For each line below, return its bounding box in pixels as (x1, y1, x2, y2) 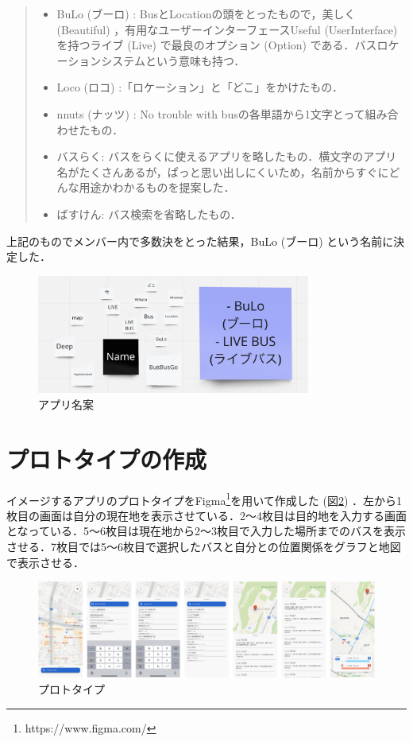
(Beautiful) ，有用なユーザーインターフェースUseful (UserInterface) (56, 21, 398, 37)
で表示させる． (6, 554, 84, 570)
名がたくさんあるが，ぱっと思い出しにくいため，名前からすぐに (56, 163, 389, 180)
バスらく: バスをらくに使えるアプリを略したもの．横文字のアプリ (56, 148, 397, 165)
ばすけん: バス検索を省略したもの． (56, 205, 241, 222)
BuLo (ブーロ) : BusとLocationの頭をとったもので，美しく (56, 6, 356, 21)
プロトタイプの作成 (6, 442, 207, 475)
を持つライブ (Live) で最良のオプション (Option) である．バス (56, 37, 377, 53)
